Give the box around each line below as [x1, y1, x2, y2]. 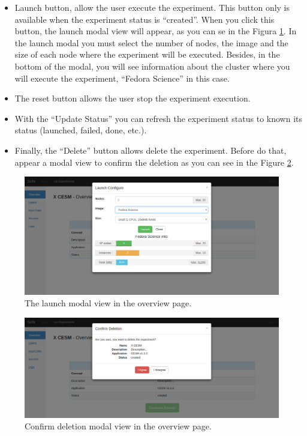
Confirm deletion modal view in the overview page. [25, 420, 212, 432]
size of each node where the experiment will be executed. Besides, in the [14, 48, 280, 61]
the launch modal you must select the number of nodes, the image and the [14, 36, 288, 49]
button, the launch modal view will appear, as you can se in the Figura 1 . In [14, 25, 297, 37]
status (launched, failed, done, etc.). [14, 124, 147, 136]
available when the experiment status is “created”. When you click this [14, 13, 275, 25]
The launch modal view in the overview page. [25, 297, 192, 309]
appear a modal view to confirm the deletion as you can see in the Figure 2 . [14, 156, 294, 168]
